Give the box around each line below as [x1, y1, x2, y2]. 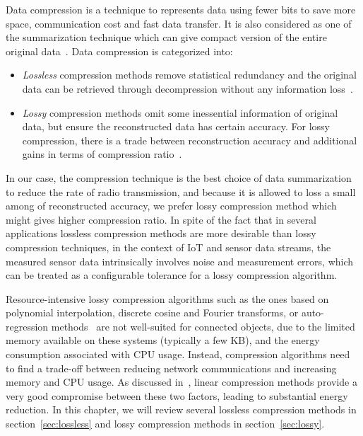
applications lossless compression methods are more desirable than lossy [6, 226, 316, 241]
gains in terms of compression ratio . [22, 147, 182, 161]
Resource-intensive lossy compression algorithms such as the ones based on [6, 291, 329, 306]
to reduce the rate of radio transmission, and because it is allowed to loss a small [6, 184, 356, 199]
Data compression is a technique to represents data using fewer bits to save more [6, 2, 356, 16]
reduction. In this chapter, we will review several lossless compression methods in [6, 402, 357, 417]
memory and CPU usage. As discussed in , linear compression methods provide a [6, 374, 357, 389]
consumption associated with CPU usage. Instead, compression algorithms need [6, 347, 350, 362]
